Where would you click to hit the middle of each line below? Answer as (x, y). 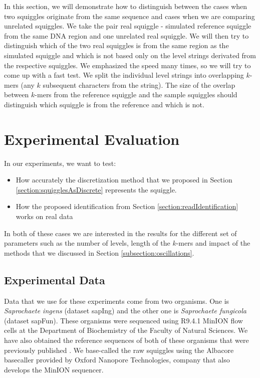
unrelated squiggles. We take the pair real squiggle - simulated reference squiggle (128, 26)
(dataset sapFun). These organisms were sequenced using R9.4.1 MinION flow (123, 320)
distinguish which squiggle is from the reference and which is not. (104, 104)
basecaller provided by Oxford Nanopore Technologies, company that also (117, 360)
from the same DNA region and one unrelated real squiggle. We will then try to (126, 35)
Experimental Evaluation (92, 139)
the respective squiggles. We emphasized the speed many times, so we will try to (127, 65)
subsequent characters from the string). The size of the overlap (139, 84)
